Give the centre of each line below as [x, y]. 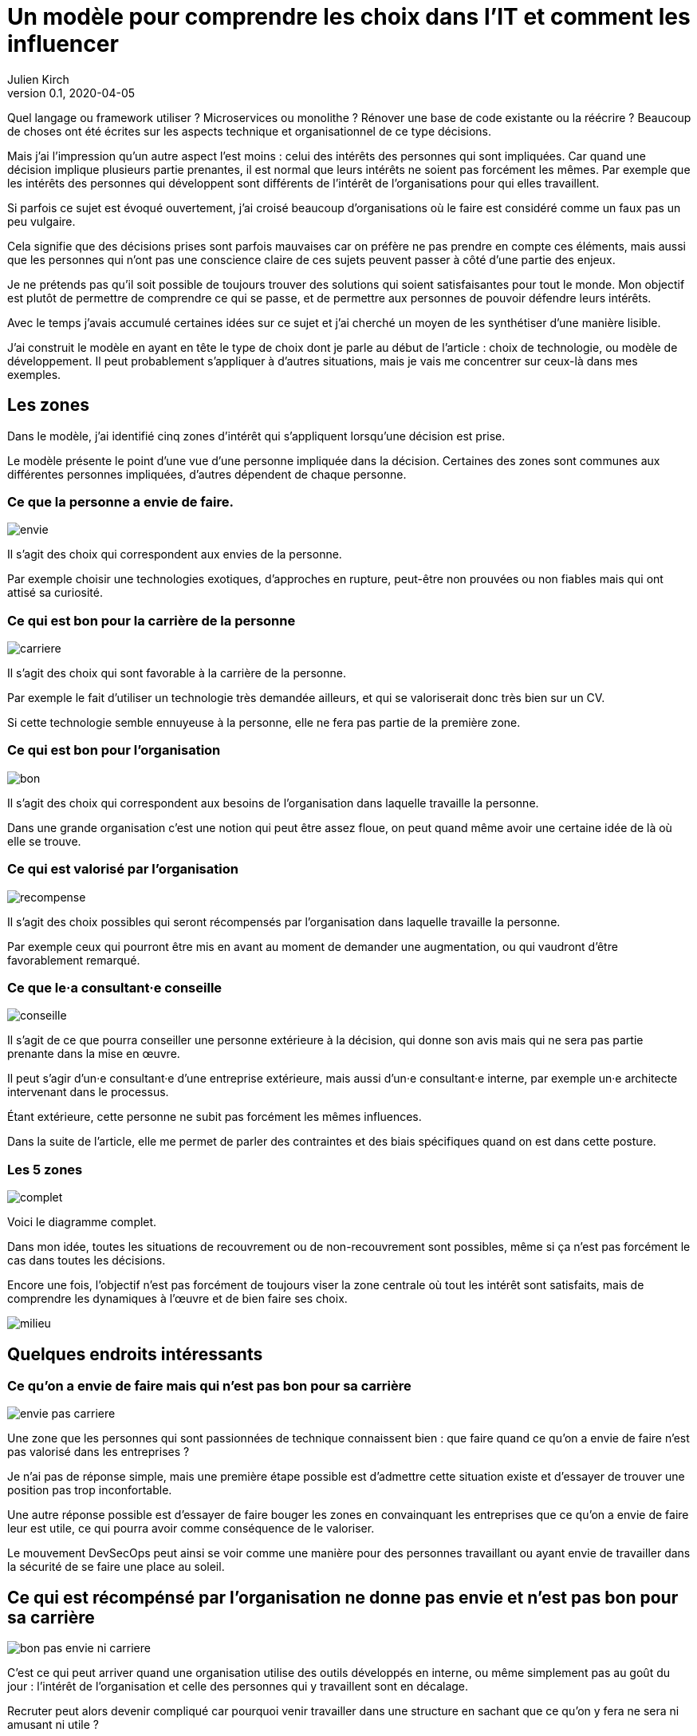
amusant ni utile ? [53, 1725]
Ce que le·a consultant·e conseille [115, 987]
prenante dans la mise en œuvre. [94, 1054]
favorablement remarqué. [74, 960]
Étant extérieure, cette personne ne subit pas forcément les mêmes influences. [215, 1117]
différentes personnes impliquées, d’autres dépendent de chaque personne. [207, 474]
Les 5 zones [45, 1169]
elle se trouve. [44, 841]
